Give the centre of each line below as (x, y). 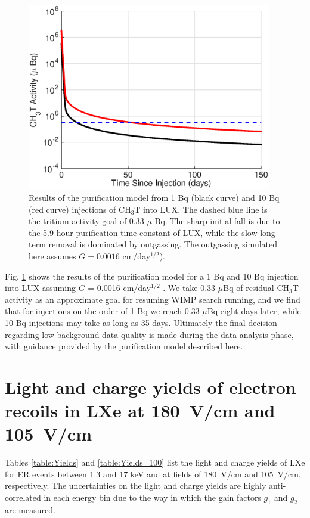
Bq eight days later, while (254, 311)
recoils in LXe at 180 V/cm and (140, 410)
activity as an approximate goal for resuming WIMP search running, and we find (153, 299)
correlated (23, 497)
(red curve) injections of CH (80, 209)
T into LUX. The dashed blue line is (201, 209)
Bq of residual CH (256, 288)
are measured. (30, 509)
